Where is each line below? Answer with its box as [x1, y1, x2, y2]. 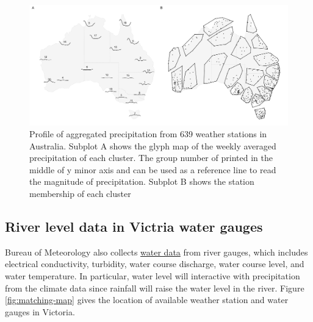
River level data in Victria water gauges [5, 217, 263, 236]
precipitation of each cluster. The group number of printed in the [29, 151, 273, 164]
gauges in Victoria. [5, 305, 75, 318]
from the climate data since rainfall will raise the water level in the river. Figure [5, 281, 304, 294]
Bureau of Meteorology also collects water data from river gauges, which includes [5, 245, 308, 258]
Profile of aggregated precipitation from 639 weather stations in [29, 127, 267, 140]
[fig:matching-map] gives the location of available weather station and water [5, 293, 289, 306]
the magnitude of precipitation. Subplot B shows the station [29, 175, 254, 188]
